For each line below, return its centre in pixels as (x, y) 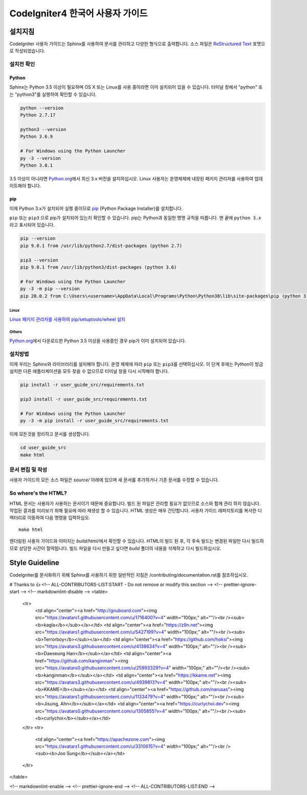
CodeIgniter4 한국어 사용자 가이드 (79, 13)
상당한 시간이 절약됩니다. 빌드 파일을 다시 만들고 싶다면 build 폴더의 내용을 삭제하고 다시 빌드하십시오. (120, 548)
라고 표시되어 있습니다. (32, 225)
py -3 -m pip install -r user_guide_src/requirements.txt (94, 421)
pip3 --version (39, 260)
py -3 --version (41, 158)
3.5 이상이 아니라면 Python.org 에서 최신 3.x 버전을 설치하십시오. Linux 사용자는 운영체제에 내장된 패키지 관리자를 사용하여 (131, 178)
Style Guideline (35, 563)
